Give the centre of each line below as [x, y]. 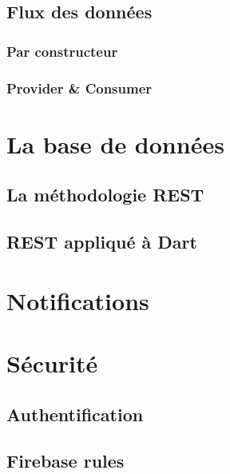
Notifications [78, 300]
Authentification [75, 414]
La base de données [115, 143]
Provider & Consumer [79, 88]
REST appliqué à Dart [102, 242]
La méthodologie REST [105, 195]
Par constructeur [62, 51]
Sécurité [52, 362]
